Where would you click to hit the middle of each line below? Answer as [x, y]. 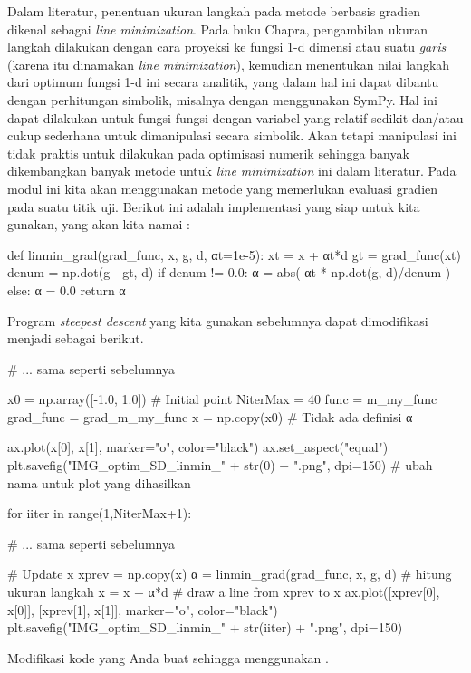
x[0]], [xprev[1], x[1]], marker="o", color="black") [143, 609]
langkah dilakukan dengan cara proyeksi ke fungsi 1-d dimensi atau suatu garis [227, 47]
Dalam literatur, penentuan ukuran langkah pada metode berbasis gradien [214, 11]
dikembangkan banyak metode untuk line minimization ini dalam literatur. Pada [232, 171]
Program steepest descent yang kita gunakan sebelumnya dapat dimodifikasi [218, 320]
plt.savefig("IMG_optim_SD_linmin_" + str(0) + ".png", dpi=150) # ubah [220, 465]
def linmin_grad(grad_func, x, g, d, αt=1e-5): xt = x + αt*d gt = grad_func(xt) [234, 254]
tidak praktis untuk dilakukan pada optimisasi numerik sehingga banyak [208, 153]
